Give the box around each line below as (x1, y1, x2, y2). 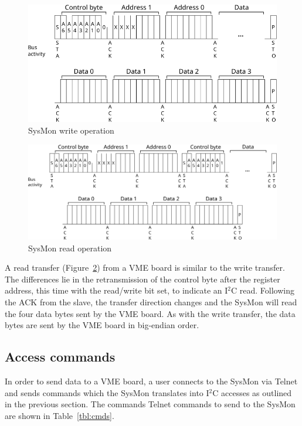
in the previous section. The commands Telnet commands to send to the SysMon (5, 398, 296, 410)
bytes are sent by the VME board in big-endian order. (5, 319, 199, 331)
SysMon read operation (28, 241, 112, 254)
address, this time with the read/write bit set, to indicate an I (5, 284, 228, 297)
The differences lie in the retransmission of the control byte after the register (5, 272, 280, 285)
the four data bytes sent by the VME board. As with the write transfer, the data (5, 307, 296, 319)
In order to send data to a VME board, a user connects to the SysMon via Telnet (5, 375, 298, 387)
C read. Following (231, 284, 295, 297)
